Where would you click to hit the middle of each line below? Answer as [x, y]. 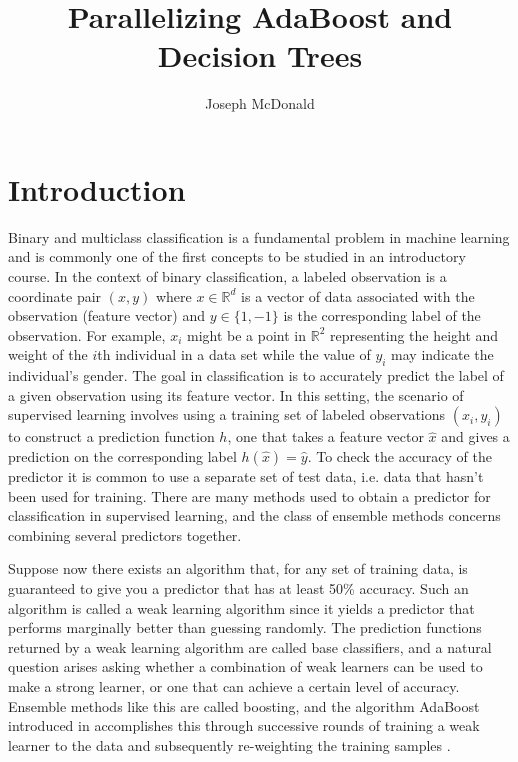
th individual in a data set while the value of [234, 354]
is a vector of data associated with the [358, 295]
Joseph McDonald [260, 103]
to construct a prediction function [111, 436]
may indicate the [442, 354]
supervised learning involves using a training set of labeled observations [227, 414]
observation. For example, [87, 334]
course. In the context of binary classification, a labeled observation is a [227, 276]
